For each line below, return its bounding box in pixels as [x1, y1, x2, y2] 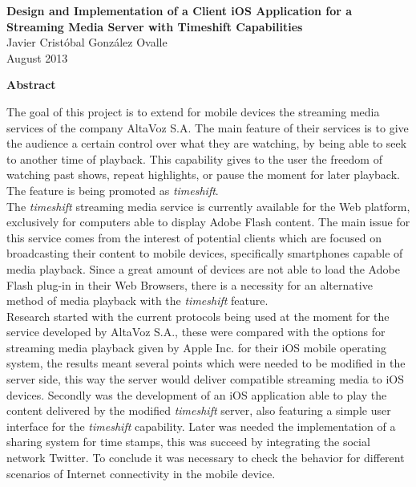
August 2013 [6, 49, 68, 66]
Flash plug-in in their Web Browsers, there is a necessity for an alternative [6, 276, 373, 293]
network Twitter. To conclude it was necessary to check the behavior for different [6, 449, 405, 466]
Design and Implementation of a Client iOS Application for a [6, 2, 353, 18]
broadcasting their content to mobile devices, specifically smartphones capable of [6, 245, 403, 262]
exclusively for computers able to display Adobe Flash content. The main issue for [6, 213, 410, 230]
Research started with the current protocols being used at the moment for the [6, 307, 390, 324]
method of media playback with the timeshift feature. [6, 292, 269, 309]
